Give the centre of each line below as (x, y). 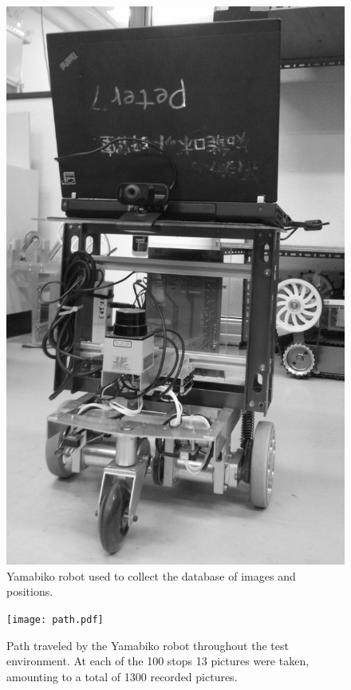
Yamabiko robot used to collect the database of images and (151, 575)
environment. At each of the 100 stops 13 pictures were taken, (158, 661)
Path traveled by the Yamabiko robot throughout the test (148, 645)
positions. (30, 591)
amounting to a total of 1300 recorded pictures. (122, 676)
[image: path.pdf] (55, 619)
